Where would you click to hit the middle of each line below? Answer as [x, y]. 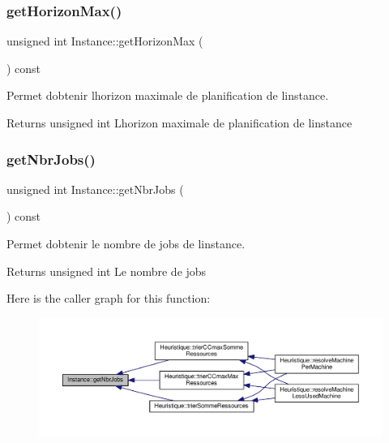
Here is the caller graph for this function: [109, 298]
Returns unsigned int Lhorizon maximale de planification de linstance [180, 123]
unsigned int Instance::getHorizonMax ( [105, 41]
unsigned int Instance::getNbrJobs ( [95, 189]
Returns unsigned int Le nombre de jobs [107, 271]
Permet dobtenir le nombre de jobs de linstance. [126, 243]
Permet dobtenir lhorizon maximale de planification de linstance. [168, 95]
